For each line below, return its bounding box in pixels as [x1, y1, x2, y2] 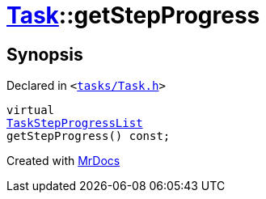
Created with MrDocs [6, 154, 120, 168]
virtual [6, 104, 55, 117]
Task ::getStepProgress [6, 2, 260, 29]
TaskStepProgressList [6, 116, 143, 130]
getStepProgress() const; [6, 129, 171, 143]
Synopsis [6, 44, 83, 65]
